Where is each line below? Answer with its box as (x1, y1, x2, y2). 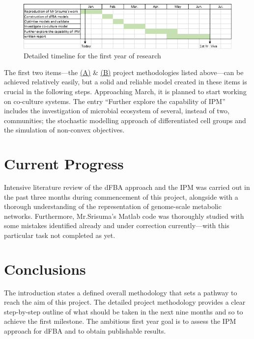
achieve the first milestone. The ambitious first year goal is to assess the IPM (4, 316, 236, 326)
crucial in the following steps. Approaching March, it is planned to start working (4, 86, 247, 96)
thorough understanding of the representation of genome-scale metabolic (4, 201, 222, 211)
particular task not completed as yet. (4, 230, 115, 240)
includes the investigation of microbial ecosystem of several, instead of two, (4, 105, 230, 116)
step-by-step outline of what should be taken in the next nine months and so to (4, 306, 243, 316)
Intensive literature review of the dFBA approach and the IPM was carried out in (4, 182, 250, 192)
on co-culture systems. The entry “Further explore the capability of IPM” (4, 96, 226, 106)
